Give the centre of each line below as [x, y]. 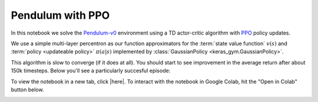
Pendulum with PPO [60, 15]
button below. [27, 89]
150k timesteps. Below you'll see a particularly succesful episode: [91, 71]
